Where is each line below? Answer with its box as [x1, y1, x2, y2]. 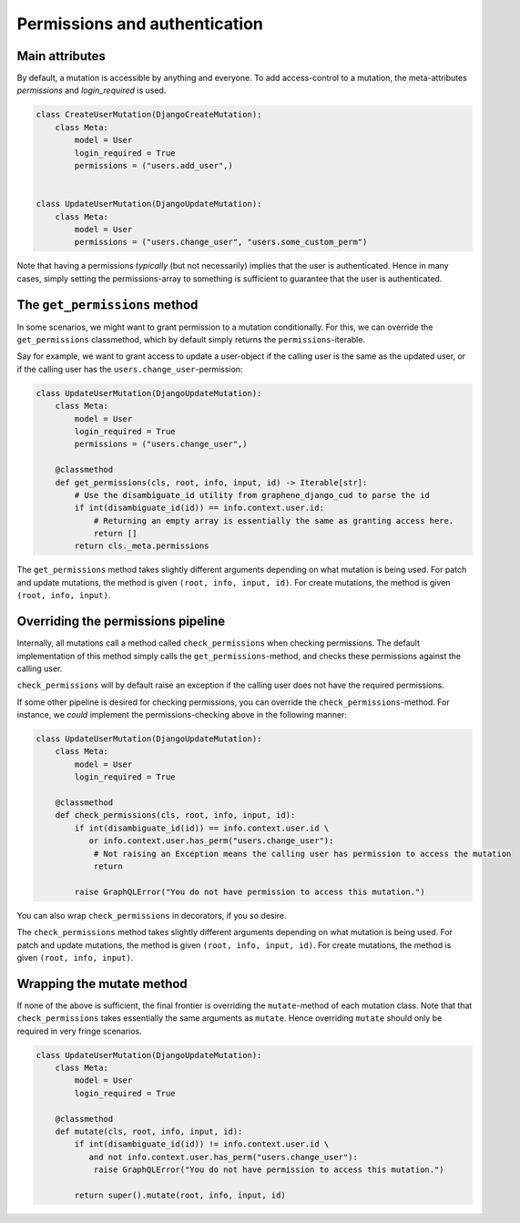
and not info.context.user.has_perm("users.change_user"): [88, 1152, 359, 1162]
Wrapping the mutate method [16, 975, 189, 992]
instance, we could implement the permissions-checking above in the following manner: [16, 709, 348, 720]
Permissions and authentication [16, 14, 264, 34]
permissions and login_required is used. [16, 85, 167, 96]
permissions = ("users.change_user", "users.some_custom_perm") [74, 237, 368, 248]
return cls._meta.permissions [74, 541, 209, 551]
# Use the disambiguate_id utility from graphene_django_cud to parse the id [74, 490, 430, 500]
